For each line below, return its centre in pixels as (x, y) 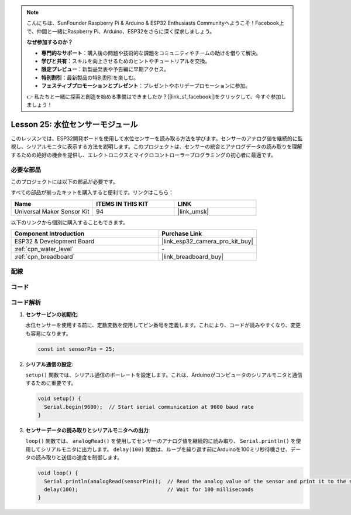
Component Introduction (49, 233)
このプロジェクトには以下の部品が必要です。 (64, 181)
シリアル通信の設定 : (49, 364)
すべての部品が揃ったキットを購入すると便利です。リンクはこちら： (92, 192)
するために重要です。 (51, 383)
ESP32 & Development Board (54, 241)
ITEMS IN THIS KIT (122, 204)
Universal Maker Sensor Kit (52, 211)
